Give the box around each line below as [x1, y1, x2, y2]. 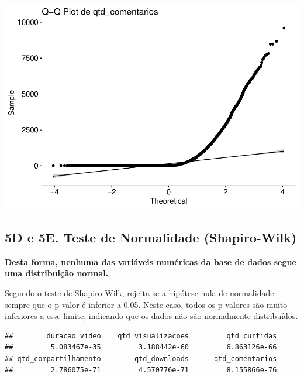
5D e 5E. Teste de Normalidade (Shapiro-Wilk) [5, 228, 297, 246]
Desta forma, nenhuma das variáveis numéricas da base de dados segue [5, 255, 296, 268]
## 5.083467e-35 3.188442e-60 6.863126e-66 [5, 343, 277, 352]
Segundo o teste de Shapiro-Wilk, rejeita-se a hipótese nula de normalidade [5, 286, 274, 299]
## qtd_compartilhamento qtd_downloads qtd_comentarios [5, 354, 277, 363]
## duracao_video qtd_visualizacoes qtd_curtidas [5, 331, 277, 340]
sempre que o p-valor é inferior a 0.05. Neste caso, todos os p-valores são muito [5, 298, 288, 310]
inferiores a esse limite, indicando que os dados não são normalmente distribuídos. [5, 310, 298, 322]
